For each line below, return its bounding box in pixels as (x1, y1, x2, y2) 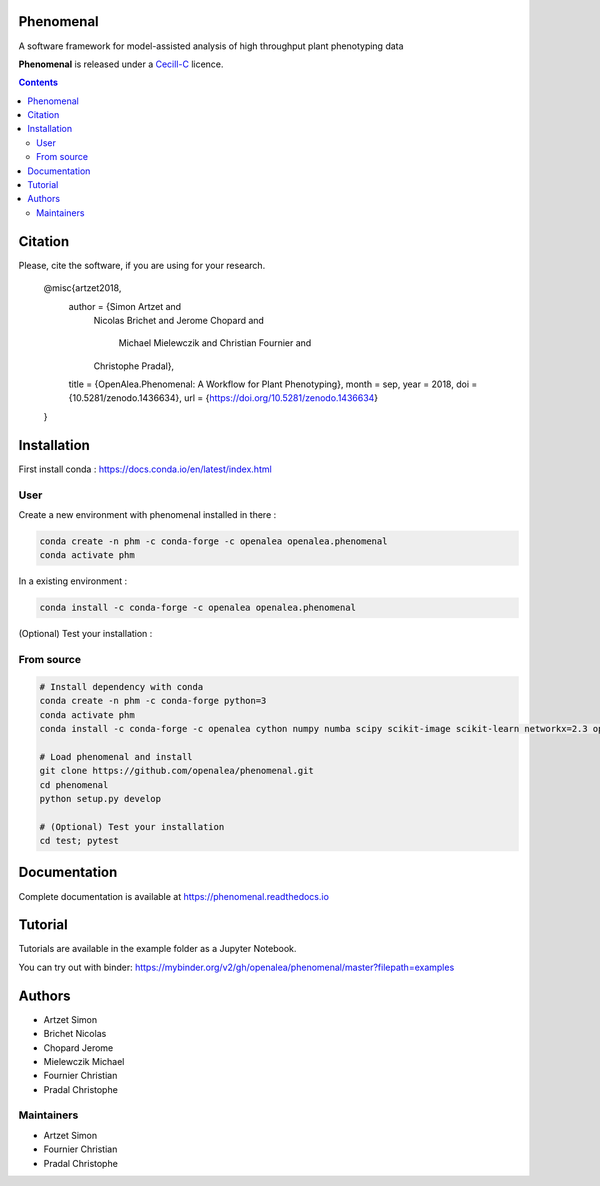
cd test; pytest (39, 835, 120, 847)
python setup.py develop (39, 793, 162, 804)
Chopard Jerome (43, 1041, 114, 1054)
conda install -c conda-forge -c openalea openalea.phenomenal (39, 602, 357, 614)
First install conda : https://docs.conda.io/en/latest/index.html (18, 463, 272, 475)
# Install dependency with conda (39, 681, 204, 692)
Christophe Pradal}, (93, 360, 175, 372)
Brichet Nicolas (43, 1028, 107, 1040)
